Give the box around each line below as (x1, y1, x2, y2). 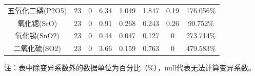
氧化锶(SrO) (17, 17, 57, 28)
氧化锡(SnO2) (15, 30, 60, 41)
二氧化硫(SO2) (13, 43, 61, 54)
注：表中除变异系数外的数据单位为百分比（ (4, 62, 148, 73)
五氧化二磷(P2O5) (8, 5, 67, 15)
